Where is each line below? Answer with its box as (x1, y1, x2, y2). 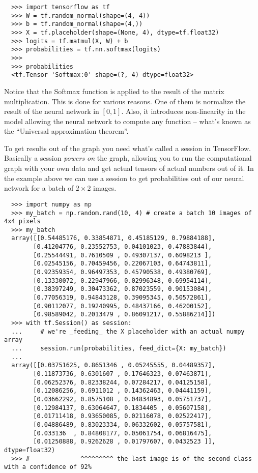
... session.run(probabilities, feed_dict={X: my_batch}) (11, 345, 226, 352)
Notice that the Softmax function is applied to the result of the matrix (4, 85, 224, 96)
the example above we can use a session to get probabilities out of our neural (4, 172, 244, 183)
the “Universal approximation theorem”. (4, 126, 129, 136)
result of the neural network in (4, 106, 99, 116)
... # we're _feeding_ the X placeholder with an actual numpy (11, 328, 245, 335)
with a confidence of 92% (4, 463, 92, 471)
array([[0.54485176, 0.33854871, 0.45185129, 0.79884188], (11, 234, 216, 242)
